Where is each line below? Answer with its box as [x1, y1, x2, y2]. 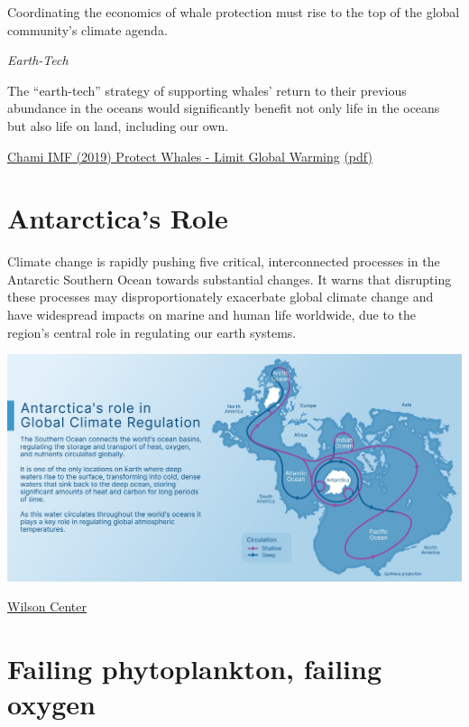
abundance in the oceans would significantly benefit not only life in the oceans [7, 98, 440, 117]
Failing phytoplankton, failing [7, 650, 382, 687]
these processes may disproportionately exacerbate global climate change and [7, 287, 434, 306]
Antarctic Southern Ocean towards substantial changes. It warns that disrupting [7, 269, 452, 288]
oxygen [7, 685, 96, 722]
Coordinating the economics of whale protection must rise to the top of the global [7, 3, 460, 21]
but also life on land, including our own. [7, 116, 229, 135]
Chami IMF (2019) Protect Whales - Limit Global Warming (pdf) [7, 146, 372, 165]
